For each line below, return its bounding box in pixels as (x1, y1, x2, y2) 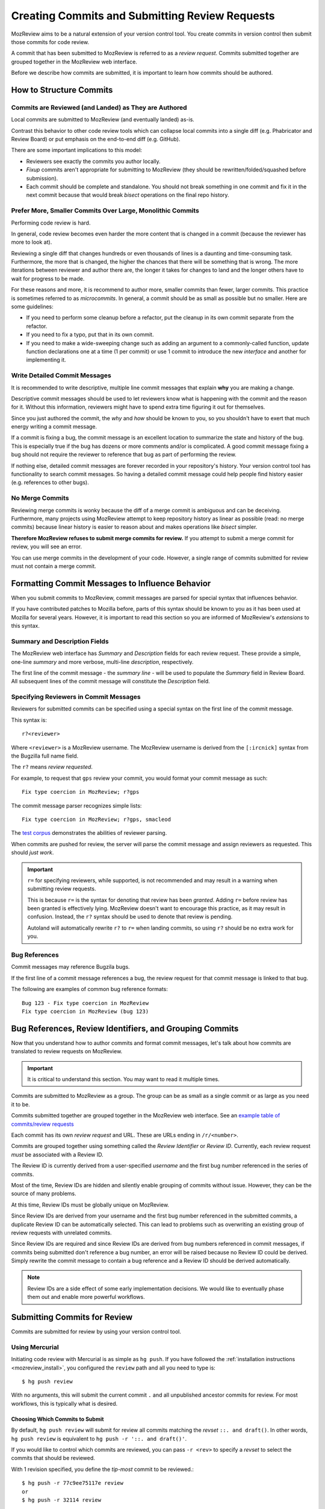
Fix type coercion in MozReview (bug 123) (22, 1008, 149, 1015)
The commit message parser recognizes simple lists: (11, 802, 142, 809)
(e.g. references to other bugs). (11, 479, 90, 486)
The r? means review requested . (11, 764, 93, 771)
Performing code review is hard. (11, 219, 91, 226)
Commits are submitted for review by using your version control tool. (11, 1328, 182, 1335)
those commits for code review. (11, 38, 90, 45)
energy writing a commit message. (11, 423, 97, 430)
